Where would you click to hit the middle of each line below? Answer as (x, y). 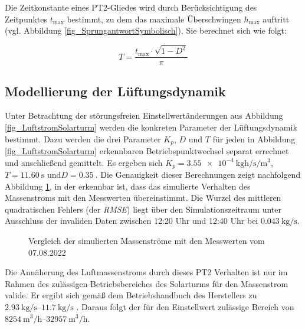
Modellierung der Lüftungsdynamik (115, 91)
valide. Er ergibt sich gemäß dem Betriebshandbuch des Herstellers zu (131, 295)
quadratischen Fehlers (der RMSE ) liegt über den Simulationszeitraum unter (143, 209)
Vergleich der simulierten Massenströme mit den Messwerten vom (147, 240)
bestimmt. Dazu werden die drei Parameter (83, 139)
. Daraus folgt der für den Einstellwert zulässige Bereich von (185, 306)
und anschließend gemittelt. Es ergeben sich (84, 162)
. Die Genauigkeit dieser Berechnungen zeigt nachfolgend (198, 175)
